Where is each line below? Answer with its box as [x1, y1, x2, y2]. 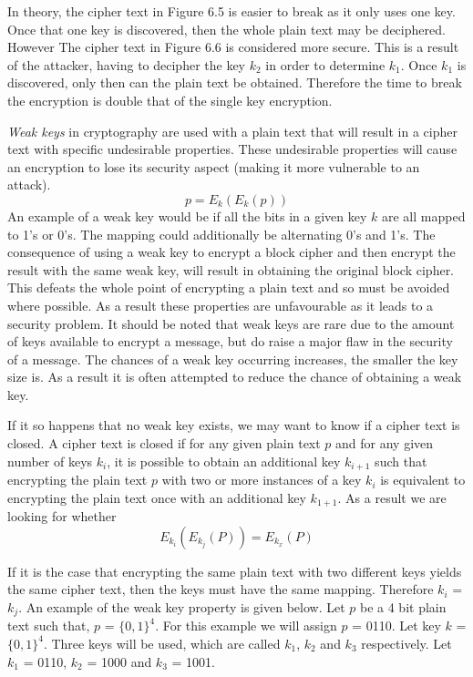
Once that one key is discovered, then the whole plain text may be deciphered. [7, 19, 446, 38]
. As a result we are [337, 487, 447, 507]
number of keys [7, 451, 93, 470]
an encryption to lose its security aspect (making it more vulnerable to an [7, 157, 420, 176]
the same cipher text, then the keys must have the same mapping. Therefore [7, 580, 434, 599]
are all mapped [382, 206, 466, 225]
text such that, [7, 616, 90, 635]
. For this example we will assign [155, 616, 337, 635]
